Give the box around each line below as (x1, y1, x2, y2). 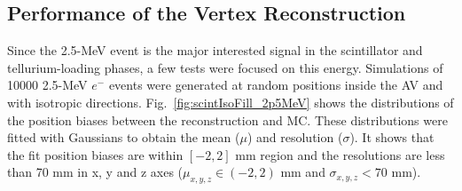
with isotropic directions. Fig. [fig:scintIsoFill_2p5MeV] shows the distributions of (7, 92, 454, 111)
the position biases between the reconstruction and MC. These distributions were (7, 110, 448, 129)
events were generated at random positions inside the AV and (108, 76, 443, 94)
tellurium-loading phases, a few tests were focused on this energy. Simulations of (7, 58, 443, 76)
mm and (280, 163, 325, 181)
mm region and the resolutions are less (235, 145, 445, 163)
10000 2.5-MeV (7, 76, 88, 94)
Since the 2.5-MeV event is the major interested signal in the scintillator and (7, 41, 423, 60)
